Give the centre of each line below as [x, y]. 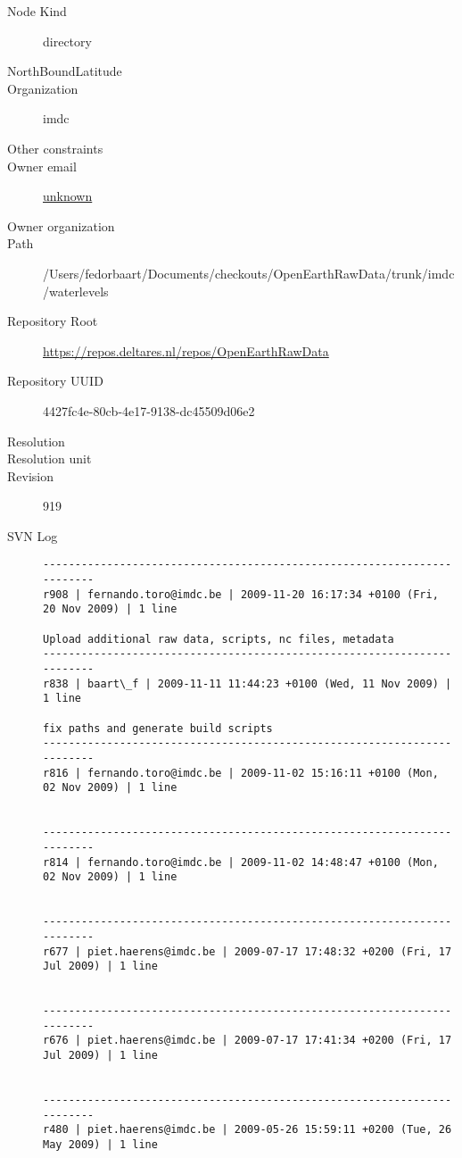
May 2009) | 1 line [100, 1145]
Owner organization [61, 225]
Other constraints [55, 148]
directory [67, 41]
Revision [30, 475]
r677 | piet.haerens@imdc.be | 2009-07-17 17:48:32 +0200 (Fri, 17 [247, 951]
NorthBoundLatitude [65, 71]
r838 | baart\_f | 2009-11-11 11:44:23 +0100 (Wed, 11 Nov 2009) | [247, 683]
